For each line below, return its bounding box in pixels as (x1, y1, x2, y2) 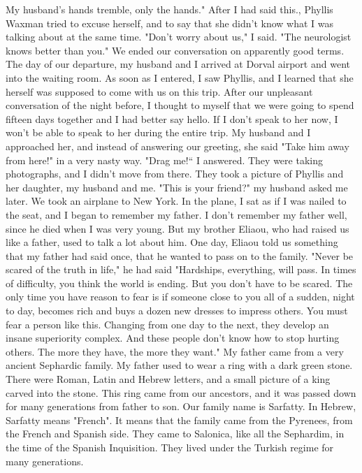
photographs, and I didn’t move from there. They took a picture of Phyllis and (6, 166, 344, 181)
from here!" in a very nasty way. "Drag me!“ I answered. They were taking (6, 152, 323, 167)
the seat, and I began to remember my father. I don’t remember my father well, (6, 207, 347, 221)
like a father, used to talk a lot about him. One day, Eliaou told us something (6, 235, 338, 249)
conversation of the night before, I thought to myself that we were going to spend (6, 98, 354, 112)
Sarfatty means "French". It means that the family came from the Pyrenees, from (6, 412, 353, 427)
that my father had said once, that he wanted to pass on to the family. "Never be (6, 248, 354, 263)
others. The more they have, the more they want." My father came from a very (6, 344, 344, 358)
